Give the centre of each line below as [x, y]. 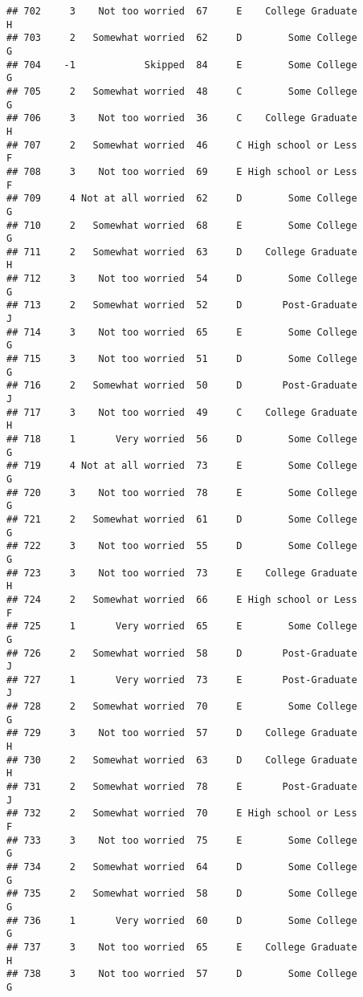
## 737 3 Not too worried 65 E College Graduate [182, 947]
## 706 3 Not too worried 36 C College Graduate [182, 118]
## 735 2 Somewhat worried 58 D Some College [182, 894]
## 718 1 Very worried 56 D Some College [182, 439]
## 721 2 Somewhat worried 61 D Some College [182, 519]
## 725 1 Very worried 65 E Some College [182, 627]
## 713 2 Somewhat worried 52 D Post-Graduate [182, 305]
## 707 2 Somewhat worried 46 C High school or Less [182, 145]
